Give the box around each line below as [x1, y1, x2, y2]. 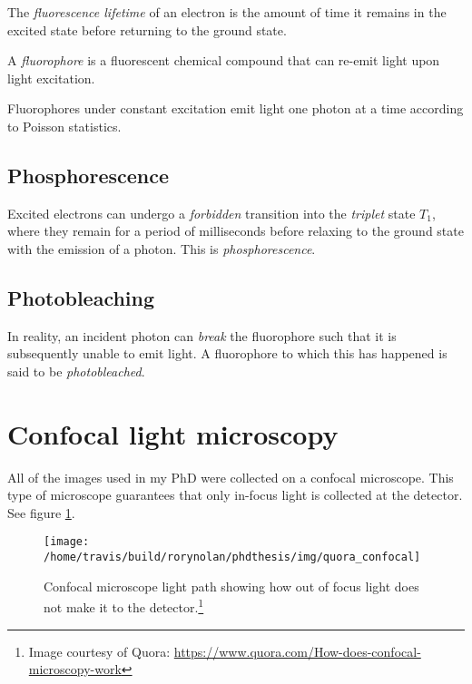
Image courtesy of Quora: [28, 641, 171, 660]
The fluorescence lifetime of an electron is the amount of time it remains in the [7, 3, 447, 21]
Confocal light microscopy [7, 415, 339, 452]
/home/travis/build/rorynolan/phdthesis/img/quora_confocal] [44, 551, 421, 564]
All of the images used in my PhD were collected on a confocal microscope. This [7, 467, 454, 486]
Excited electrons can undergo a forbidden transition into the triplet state [7, 203, 416, 222]
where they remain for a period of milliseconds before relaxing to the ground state [7, 221, 464, 240]
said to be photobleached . [7, 361, 145, 380]
